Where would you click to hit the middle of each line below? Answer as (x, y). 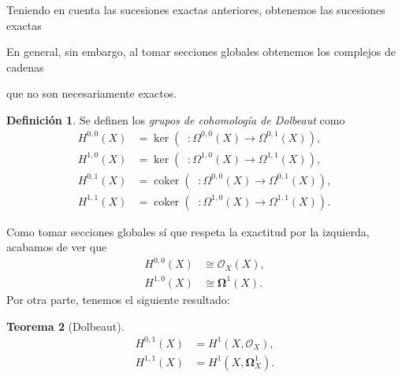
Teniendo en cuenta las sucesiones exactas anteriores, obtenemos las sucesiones (196, 9)
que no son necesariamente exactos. (92, 93)
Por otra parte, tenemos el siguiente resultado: (118, 299)
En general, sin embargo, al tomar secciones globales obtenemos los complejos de (201, 52)
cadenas (25, 67)
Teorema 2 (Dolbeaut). (65, 326)
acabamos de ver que (57, 247)
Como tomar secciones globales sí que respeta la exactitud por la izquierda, (188, 231)
